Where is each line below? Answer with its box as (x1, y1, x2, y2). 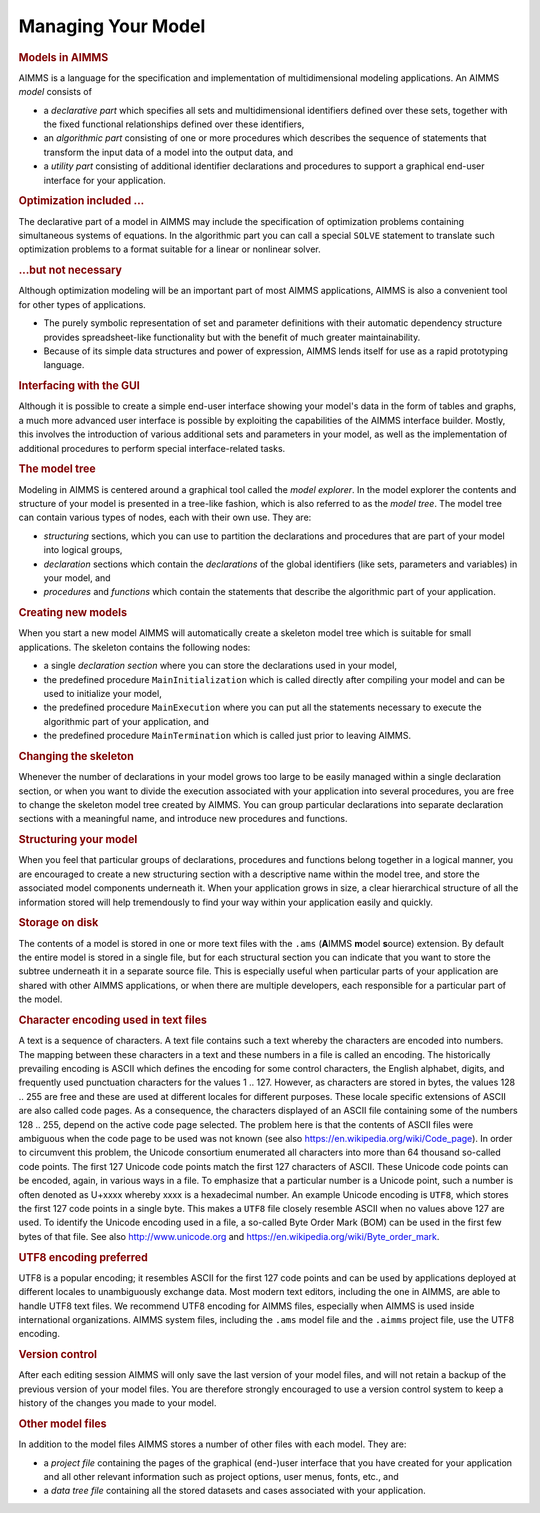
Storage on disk (18, 916, 99, 930)
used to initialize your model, (43, 687, 162, 699)
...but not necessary (18, 263, 122, 277)
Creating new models (18, 606, 128, 620)
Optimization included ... (18, 194, 145, 208)
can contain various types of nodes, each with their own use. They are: (18, 511, 312, 524)
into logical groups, (43, 544, 123, 556)
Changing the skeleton (18, 749, 134, 763)
